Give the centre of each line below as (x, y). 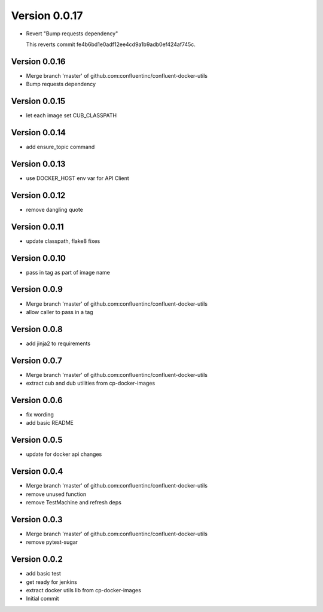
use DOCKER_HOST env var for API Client (78, 178)
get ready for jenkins (51, 582)
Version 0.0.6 (37, 400)
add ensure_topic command (60, 147)
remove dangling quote (54, 209)
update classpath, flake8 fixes (63, 241)
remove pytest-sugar (52, 542)
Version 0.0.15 (38, 101)
